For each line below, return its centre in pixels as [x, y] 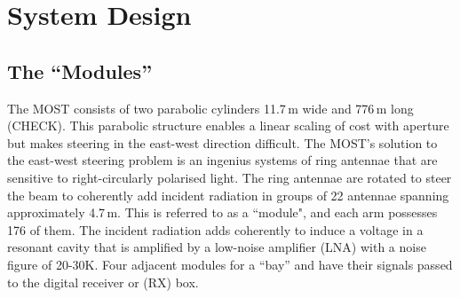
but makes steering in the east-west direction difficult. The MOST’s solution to [222, 142]
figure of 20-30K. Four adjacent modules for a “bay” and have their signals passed [230, 264]
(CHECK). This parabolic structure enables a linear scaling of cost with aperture [228, 125]
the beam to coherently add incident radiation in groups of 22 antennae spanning [228, 195]
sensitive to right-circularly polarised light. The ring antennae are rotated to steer [230, 177]
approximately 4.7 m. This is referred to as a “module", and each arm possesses [222, 212]
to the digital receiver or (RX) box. [103, 282]
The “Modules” [80, 71]
